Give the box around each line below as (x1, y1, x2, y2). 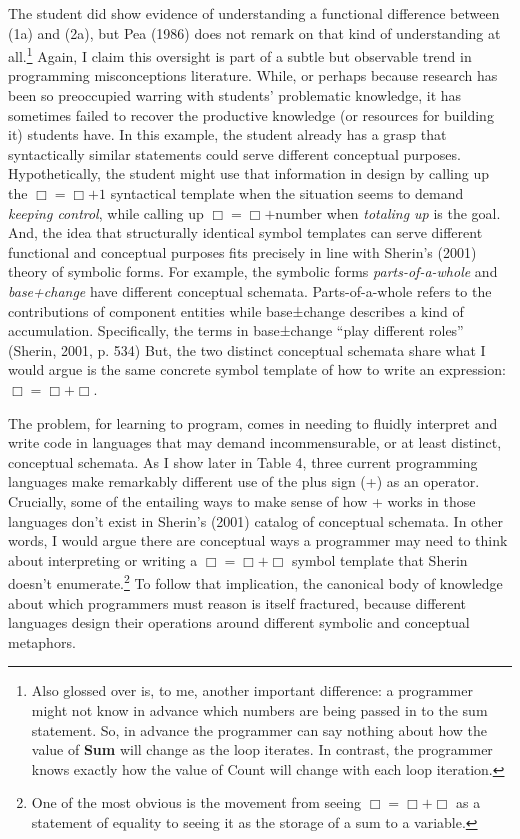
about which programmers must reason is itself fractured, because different (8, 592, 467, 613)
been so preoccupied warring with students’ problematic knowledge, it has (8, 85, 462, 106)
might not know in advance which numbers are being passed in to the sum (31, 699, 488, 720)
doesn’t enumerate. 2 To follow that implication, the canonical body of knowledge (8, 570, 503, 593)
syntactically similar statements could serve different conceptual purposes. (8, 143, 461, 164)
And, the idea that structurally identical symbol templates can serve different (8, 222, 483, 243)
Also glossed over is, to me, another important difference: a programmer (31, 680, 473, 701)
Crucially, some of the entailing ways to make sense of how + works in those (8, 490, 476, 511)
